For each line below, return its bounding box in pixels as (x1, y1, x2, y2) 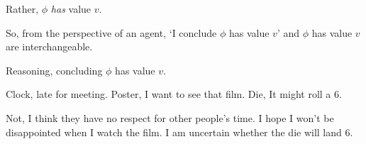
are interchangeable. (6, 39, 93, 54)
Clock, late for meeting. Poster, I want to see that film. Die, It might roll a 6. (6, 87, 342, 101)
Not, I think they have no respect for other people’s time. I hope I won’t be (6, 110, 334, 125)
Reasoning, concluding (6, 62, 103, 77)
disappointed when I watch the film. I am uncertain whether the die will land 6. (6, 124, 353, 139)
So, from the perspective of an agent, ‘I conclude (6, 25, 217, 40)
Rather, (6, 1, 39, 16)
